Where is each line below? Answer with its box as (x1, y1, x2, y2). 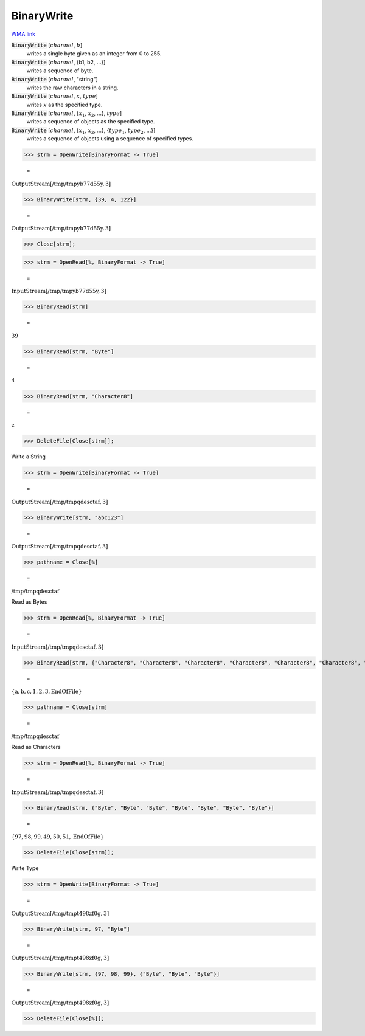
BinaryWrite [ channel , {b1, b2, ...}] (11, 58, 106, 66)
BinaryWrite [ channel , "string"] (11, 75, 99, 83)
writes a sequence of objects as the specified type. (26, 118, 155, 125)
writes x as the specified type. (26, 101, 103, 108)
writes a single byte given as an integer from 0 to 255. (26, 50, 162, 57)
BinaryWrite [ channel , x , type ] (11, 92, 99, 100)
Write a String (11, 453, 46, 460)
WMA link (11, 30, 36, 38)
